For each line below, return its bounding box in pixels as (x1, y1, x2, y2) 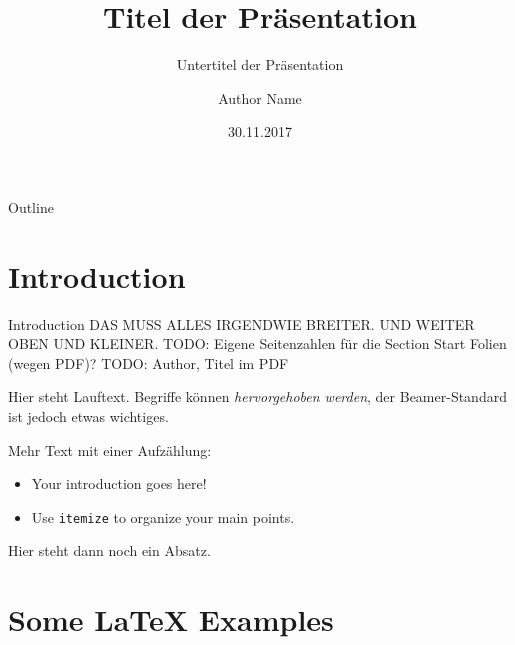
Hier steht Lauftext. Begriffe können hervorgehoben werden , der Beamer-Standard (8, 386, 507, 407)
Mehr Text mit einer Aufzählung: (8, 439, 212, 460)
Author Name (218, 87, 302, 108)
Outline (8, 196, 54, 217)
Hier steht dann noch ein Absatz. (8, 540, 211, 561)
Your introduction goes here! (31, 473, 207, 494)
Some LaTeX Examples (8, 599, 334, 640)
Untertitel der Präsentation (176, 54, 344, 75)
